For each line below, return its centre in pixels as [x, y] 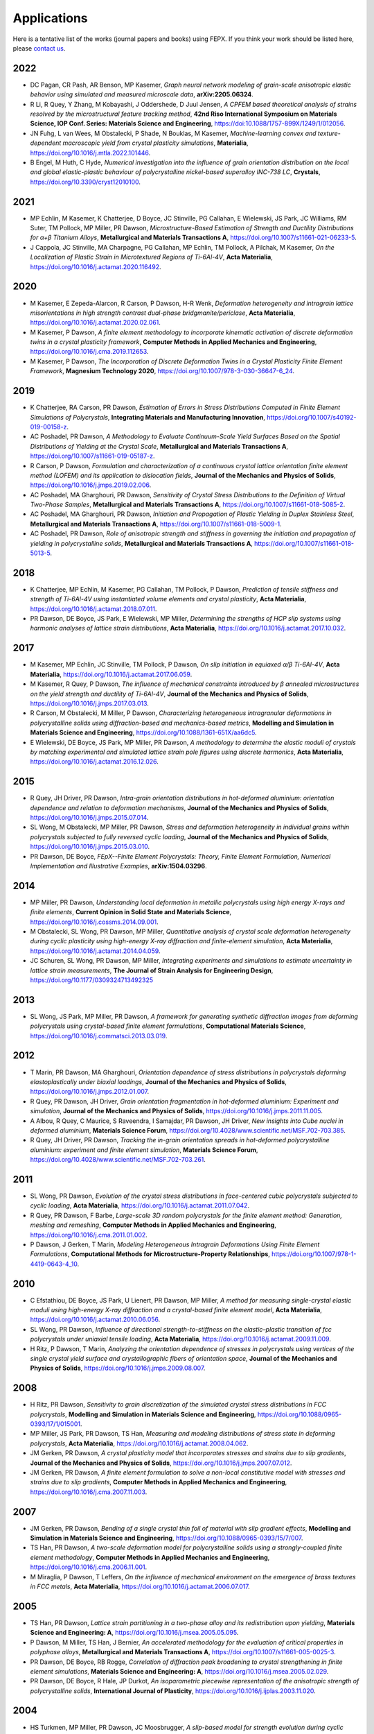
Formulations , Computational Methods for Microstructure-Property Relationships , [150, 1254]
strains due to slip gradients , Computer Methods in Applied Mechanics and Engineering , [159, 1482]
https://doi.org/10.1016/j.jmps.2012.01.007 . [90, 1092]
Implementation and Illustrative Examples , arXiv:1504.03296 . [118, 866]
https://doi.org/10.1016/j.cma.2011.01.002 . [89, 1235]
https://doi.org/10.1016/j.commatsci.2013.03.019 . [99, 1036]
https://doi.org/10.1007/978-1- [314, 1254]
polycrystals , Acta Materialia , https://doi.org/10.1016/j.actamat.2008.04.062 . [139, 1443]
